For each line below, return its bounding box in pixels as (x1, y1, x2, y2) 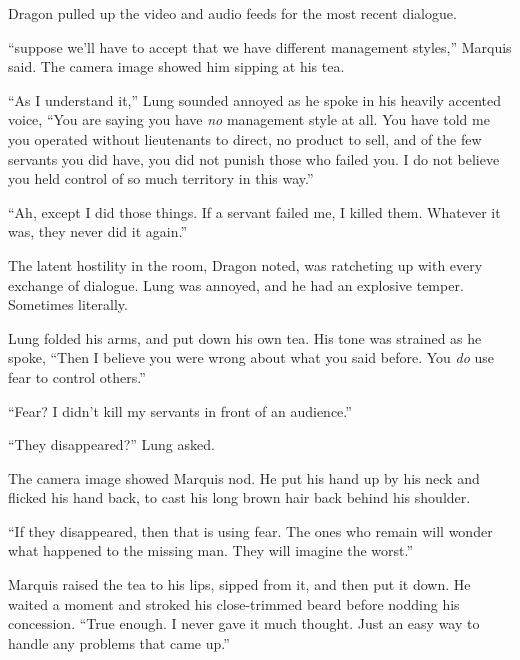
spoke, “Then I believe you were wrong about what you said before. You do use (8, 347, 494, 368)
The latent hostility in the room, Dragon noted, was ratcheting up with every (8, 254, 483, 275)
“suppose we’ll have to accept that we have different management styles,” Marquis (8, 36, 512, 57)
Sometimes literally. (8, 294, 128, 315)
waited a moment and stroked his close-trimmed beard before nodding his (8, 593, 460, 614)
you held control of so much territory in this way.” (8, 168, 314, 189)
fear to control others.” (8, 366, 146, 387)
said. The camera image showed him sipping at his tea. (8, 56, 345, 77)
